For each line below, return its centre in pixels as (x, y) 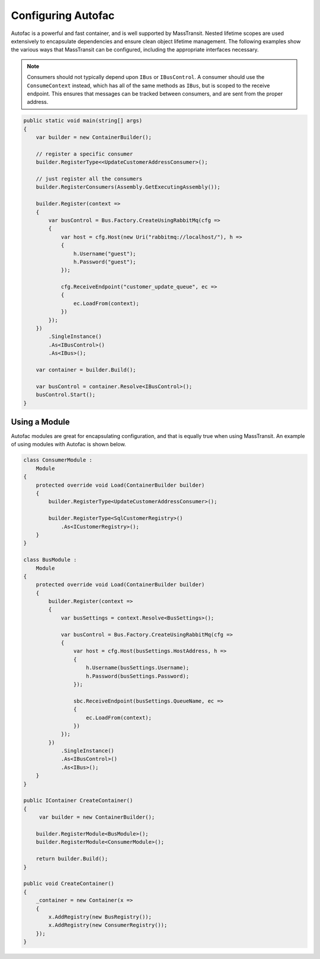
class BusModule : (50, 560)
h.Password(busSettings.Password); (138, 676)
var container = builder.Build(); (86, 370)
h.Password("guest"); (105, 262)
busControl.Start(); (66, 395)
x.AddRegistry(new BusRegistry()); (100, 917)
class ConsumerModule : (58, 460)
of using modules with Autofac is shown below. (68, 444)
